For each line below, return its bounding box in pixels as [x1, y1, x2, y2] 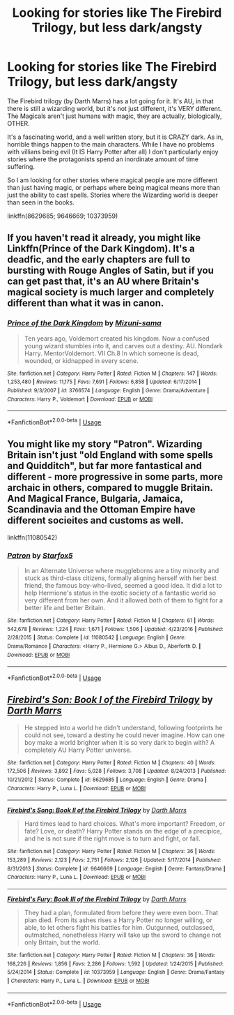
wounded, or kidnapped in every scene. [24, 356, 139, 364]
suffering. [7, 162, 35, 170]
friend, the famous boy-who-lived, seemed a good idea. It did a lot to [24, 581, 223, 590]
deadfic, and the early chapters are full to [7, 253, 191, 266]
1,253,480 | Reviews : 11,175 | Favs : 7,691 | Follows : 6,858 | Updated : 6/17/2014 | [7, 378, 201, 385]
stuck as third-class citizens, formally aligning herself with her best [24, 574, 217, 582]
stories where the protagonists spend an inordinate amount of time [7, 155, 199, 163]
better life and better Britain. [24, 604, 106, 612]
